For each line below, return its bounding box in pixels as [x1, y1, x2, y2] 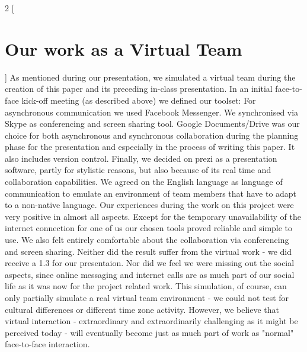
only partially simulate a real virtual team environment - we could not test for [5, 292, 289, 303]
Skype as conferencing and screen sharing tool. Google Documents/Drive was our [5, 117, 300, 130]
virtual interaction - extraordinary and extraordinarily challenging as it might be [5, 315, 298, 327]
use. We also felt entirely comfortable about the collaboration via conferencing [5, 233, 289, 246]
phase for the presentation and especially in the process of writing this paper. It [5, 140, 295, 153]
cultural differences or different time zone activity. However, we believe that [5, 303, 279, 315]
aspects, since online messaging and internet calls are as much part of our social [5, 268, 295, 280]
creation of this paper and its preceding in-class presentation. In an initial [5, 82, 273, 95]
